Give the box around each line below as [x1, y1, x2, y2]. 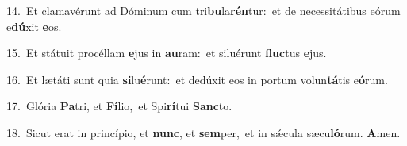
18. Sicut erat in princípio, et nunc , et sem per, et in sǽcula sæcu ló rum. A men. [6, 124, 401, 140]
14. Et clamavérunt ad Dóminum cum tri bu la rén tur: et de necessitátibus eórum [6, 2, 401, 18]
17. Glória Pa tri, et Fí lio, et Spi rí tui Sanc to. [6, 98, 232, 114]
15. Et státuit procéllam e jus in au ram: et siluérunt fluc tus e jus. [6, 44, 327, 61]
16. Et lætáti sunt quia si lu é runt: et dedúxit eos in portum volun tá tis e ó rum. [6, 71, 388, 87]
